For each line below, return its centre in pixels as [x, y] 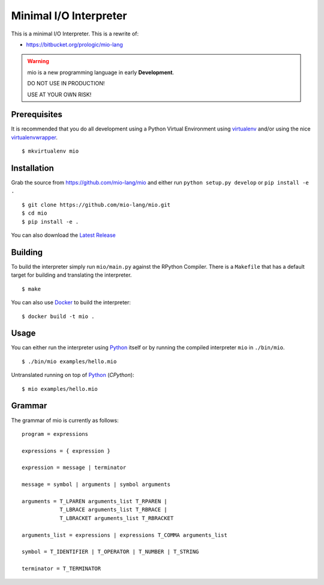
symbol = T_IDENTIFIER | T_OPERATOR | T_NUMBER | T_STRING [110, 552]
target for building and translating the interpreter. [71, 275]
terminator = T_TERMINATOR [61, 569]
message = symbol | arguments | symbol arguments [96, 485]
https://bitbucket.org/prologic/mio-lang [74, 44]
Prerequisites [37, 115]
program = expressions [55, 434]
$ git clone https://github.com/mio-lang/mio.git [96, 205]
